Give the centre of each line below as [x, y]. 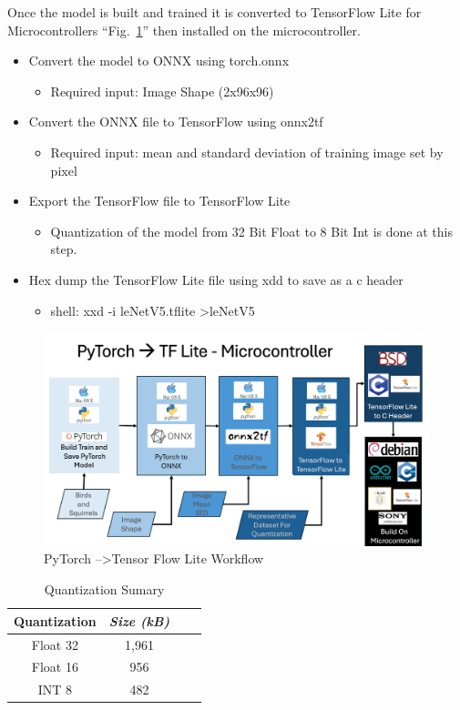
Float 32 [55, 644]
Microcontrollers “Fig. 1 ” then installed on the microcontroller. [184, 30]
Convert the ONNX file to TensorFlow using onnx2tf [176, 122]
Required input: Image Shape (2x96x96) [162, 91]
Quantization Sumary [104, 589]
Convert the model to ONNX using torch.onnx [159, 61]
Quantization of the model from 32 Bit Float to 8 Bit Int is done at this [251, 231]
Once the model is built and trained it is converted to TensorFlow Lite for [215, 12]
